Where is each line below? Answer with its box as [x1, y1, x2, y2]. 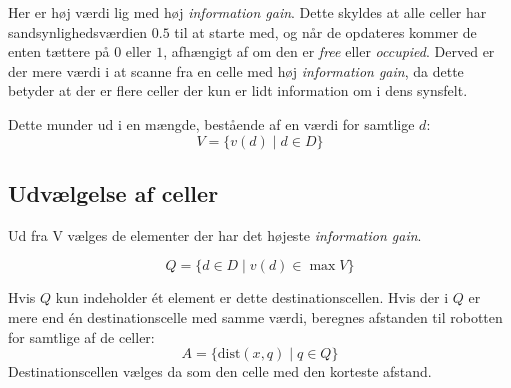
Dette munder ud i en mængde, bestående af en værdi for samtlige [8, 113, 415, 134]
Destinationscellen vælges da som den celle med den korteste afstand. [8, 361, 432, 382]
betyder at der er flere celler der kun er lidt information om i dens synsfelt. [8, 80, 468, 101]
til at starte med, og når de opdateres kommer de [174, 21, 477, 42]
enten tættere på [8, 41, 110, 62]
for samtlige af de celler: [8, 326, 155, 347]
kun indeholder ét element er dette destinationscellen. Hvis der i [55, 287, 449, 308]
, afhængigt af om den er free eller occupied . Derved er [163, 41, 495, 62]
